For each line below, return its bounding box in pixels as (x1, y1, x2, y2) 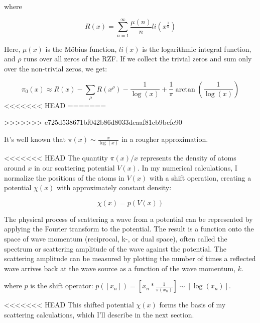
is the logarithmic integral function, (142, 43, 251, 54)
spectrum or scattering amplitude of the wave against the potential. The (4, 243, 226, 254)
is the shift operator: (30, 280, 93, 291)
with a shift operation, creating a (149, 172, 251, 183)
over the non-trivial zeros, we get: (4, 63, 107, 73)
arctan (175, 86, 195, 93)
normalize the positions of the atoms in (4, 172, 124, 183)
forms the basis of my (159, 299, 226, 310)
